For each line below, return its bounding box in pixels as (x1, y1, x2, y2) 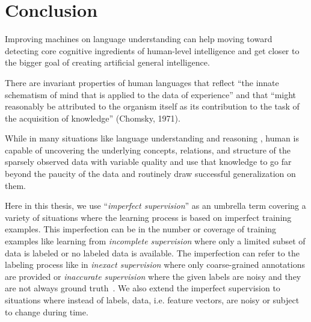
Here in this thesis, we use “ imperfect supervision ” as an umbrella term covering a (5, 199, 306, 212)
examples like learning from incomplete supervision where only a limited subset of (5, 235, 306, 247)
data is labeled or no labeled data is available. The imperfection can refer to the (5, 246, 300, 259)
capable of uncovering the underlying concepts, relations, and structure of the (5, 143, 291, 156)
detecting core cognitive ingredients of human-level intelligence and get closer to (5, 44, 300, 57)
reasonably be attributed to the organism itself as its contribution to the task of (5, 100, 300, 113)
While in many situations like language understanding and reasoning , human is (5, 132, 299, 144)
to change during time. (5, 305, 88, 318)
